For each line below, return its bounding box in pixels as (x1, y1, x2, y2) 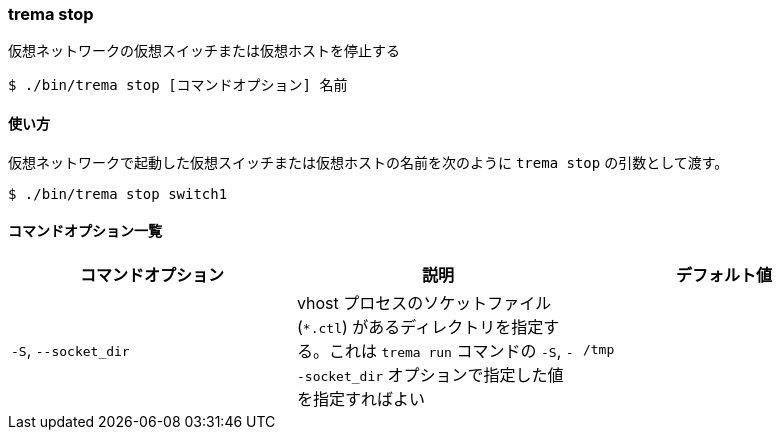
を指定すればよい (296, 388, 425, 409)
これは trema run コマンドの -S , (328, 340, 562, 361)
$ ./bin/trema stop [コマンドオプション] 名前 (8, 77, 348, 94)
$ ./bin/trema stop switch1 (8, 185, 228, 202)
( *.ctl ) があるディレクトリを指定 (296, 316, 544, 337)
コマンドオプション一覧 (8, 222, 162, 240)
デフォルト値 (675, 264, 772, 285)
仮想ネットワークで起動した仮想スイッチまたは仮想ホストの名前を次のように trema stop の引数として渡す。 (8, 153, 729, 171)
